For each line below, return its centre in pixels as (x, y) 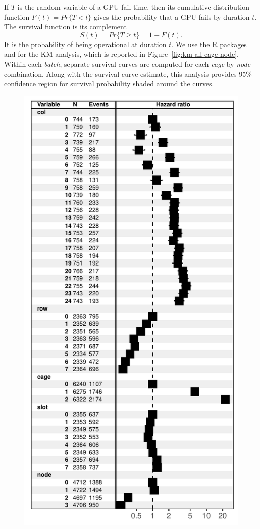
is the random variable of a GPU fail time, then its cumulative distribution (134, 7)
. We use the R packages (209, 44)
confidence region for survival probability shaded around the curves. (109, 84)
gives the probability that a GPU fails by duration (172, 16)
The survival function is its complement (65, 27)
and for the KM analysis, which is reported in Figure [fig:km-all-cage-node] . (121, 54)
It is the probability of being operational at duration (85, 44)
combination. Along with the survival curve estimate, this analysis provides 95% (128, 74)
